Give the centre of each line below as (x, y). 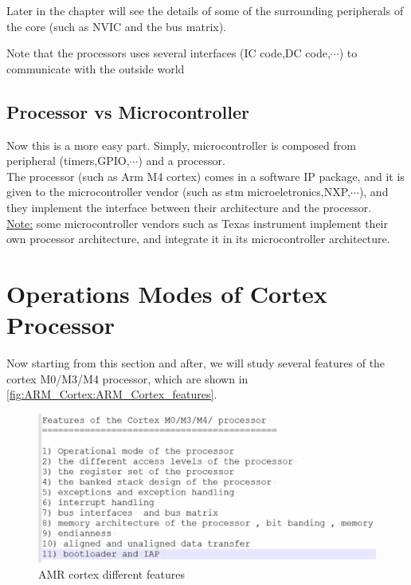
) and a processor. (182, 161)
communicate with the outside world (96, 68)
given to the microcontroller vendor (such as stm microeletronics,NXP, (178, 192)
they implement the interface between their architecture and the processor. (189, 207)
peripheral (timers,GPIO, (68, 161)
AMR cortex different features (112, 573)
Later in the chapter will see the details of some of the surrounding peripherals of (205, 10)
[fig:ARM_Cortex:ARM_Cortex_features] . (112, 394)
